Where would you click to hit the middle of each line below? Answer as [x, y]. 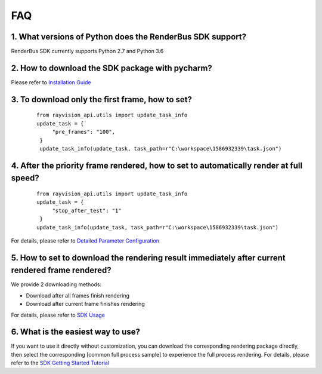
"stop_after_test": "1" [87, 210]
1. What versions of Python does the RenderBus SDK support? [129, 37]
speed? [25, 178]
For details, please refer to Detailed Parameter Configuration [85, 240]
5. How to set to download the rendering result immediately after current [148, 258]
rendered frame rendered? [61, 270]
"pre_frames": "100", [84, 132]
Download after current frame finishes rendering [86, 304]
